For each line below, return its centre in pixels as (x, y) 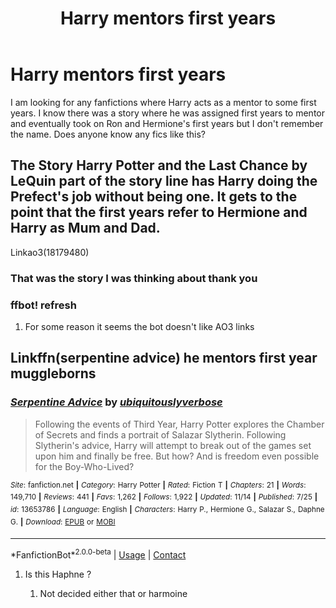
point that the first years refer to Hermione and (159, 212)
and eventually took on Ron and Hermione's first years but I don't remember (167, 123)
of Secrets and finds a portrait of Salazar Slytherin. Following (160, 434)
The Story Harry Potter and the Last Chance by (159, 165)
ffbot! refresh (43, 305)
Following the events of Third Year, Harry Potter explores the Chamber (179, 424)
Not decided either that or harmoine (113, 593)
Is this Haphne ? (58, 574)
